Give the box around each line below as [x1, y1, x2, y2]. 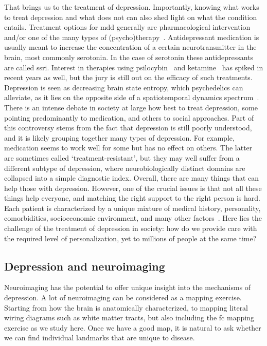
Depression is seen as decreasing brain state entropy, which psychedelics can [4, 82, 243, 92]
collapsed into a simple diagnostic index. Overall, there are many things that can [4, 172, 259, 183]
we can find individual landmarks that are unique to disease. [4, 332, 195, 343]
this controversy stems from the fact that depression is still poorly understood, [4, 122, 252, 133]
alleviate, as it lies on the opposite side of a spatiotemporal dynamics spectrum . [4, 92, 259, 103]
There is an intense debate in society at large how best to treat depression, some [4, 102, 258, 112]
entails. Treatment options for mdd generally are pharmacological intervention [4, 22, 251, 32]
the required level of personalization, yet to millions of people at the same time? [4, 233, 257, 243]
